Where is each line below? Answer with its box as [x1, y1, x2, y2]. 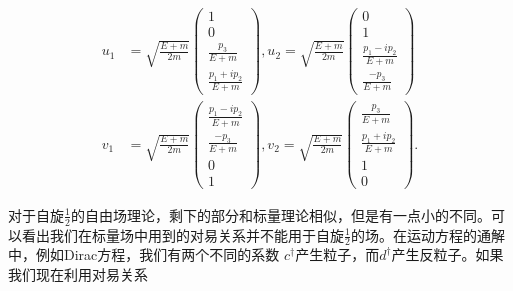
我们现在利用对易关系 [8, 264, 148, 285]
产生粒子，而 [295, 244, 380, 265]
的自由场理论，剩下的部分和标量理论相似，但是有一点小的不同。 [70, 204, 491, 225]
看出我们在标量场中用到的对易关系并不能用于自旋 [21, 224, 344, 245]
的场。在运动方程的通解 [350, 224, 505, 245]
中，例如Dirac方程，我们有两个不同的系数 [8, 244, 280, 265]
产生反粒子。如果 [391, 244, 504, 265]
